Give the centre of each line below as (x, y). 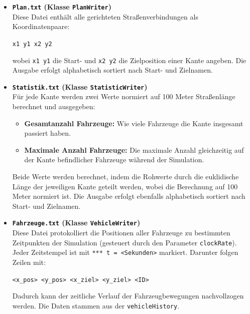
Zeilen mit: (29, 262)
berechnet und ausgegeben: (54, 106)
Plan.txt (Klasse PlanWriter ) (62, 7)
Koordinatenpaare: (41, 26)
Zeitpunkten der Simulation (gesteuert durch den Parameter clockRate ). (124, 242)
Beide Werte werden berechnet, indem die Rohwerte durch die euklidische (126, 176)
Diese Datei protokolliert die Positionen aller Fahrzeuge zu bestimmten (121, 232)
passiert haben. (47, 133)
